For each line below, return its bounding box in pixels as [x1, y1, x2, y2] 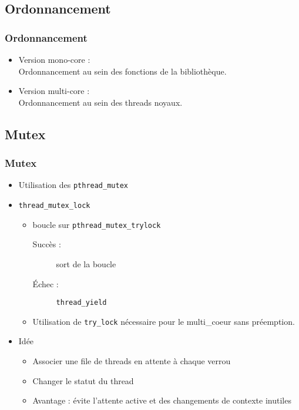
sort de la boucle [56, 257, 116, 270]
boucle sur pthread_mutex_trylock [32, 218, 161, 230]
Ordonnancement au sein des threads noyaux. [18, 96, 183, 108]
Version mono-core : [18, 53, 90, 65]
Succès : [32, 238, 61, 250]
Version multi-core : [18, 85, 90, 97]
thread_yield [56, 298, 107, 307]
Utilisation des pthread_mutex [18, 179, 128, 191]
